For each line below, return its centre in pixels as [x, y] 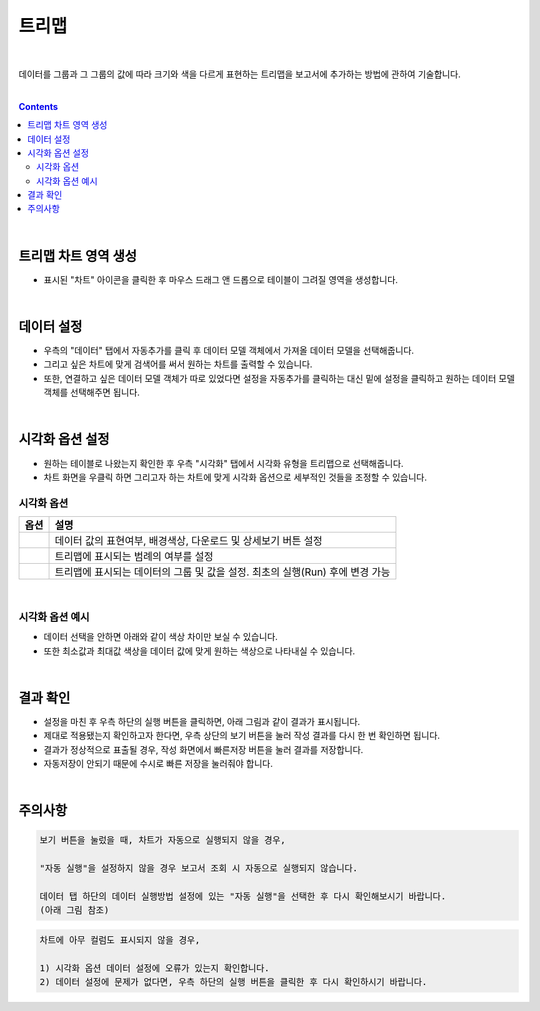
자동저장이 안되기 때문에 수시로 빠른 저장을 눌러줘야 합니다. [158, 764]
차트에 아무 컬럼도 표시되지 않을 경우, [120, 939]
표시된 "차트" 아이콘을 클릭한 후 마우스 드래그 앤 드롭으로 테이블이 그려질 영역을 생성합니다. [221, 279]
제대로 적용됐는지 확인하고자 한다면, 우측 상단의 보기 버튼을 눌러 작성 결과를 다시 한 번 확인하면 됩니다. [241, 736]
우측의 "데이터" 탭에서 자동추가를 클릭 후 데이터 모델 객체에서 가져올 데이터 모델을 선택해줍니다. [229, 351]
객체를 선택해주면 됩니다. [91, 392]
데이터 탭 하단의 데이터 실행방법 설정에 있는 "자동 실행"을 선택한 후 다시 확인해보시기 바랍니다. [243, 896]
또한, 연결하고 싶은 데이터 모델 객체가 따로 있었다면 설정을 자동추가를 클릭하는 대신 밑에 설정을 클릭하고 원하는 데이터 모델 [279, 378]
